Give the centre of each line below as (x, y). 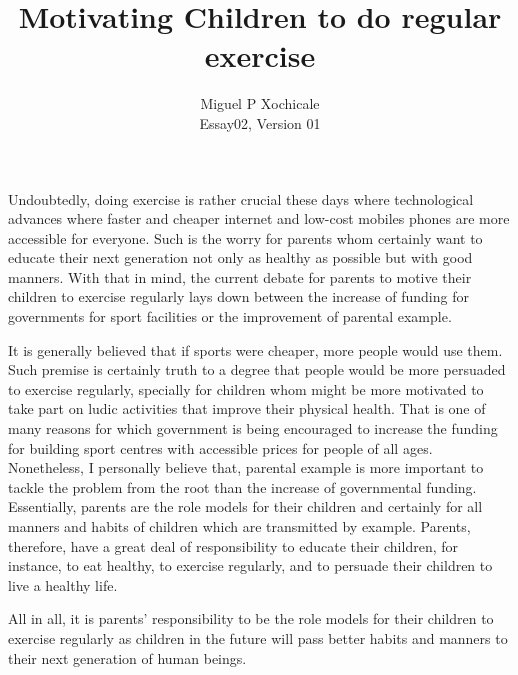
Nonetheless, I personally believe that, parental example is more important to (246, 467)
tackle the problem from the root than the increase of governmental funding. (242, 486)
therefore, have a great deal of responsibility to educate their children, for (233, 545)
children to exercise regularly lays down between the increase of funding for (238, 296)
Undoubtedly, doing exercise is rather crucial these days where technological (241, 198)
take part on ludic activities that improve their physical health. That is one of (247, 408)
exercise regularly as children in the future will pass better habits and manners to (258, 637)
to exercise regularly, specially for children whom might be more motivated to (246, 388)
